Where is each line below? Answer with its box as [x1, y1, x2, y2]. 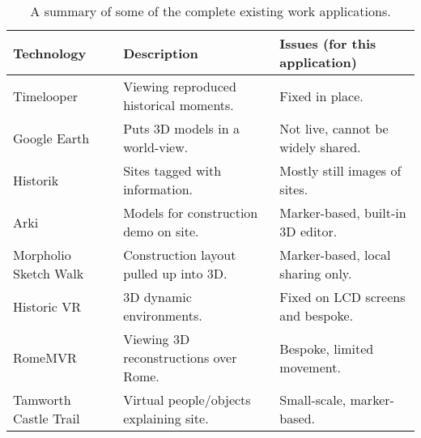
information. [123, 180, 193, 198]
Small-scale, [279, 390, 347, 409]
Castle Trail [13, 409, 80, 427]
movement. [279, 357, 341, 376]
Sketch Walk [13, 264, 84, 283]
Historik [13, 170, 59, 189]
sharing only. [279, 264, 352, 283]
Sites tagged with [123, 161, 222, 180]
